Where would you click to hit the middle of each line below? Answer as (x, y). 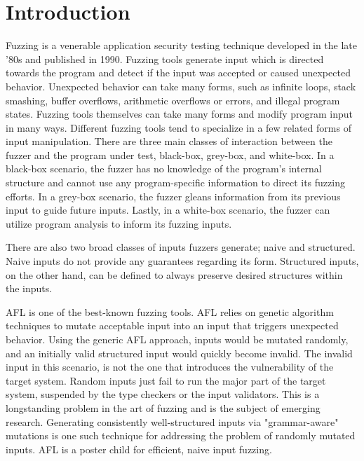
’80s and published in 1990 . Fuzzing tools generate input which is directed (165, 59)
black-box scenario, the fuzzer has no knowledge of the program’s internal (164, 168)
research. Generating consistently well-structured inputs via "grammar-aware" (172, 421)
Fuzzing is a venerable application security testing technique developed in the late (182, 45)
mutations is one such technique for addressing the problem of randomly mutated (181, 435)
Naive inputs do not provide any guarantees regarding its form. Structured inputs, (182, 261)
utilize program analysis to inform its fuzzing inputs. (119, 223)
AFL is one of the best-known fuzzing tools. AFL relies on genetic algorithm (170, 311)
